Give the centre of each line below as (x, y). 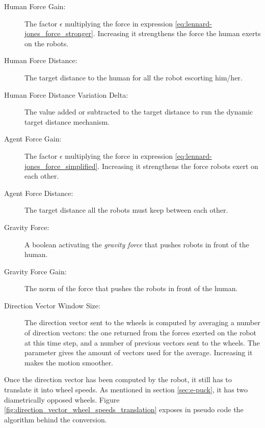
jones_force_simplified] (61, 166)
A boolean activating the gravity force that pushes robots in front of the (137, 244)
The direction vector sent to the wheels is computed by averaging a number (142, 322)
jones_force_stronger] (59, 33)
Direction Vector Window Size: (52, 305)
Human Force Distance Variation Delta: (66, 94)
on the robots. (47, 43)
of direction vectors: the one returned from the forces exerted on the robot (141, 333)
